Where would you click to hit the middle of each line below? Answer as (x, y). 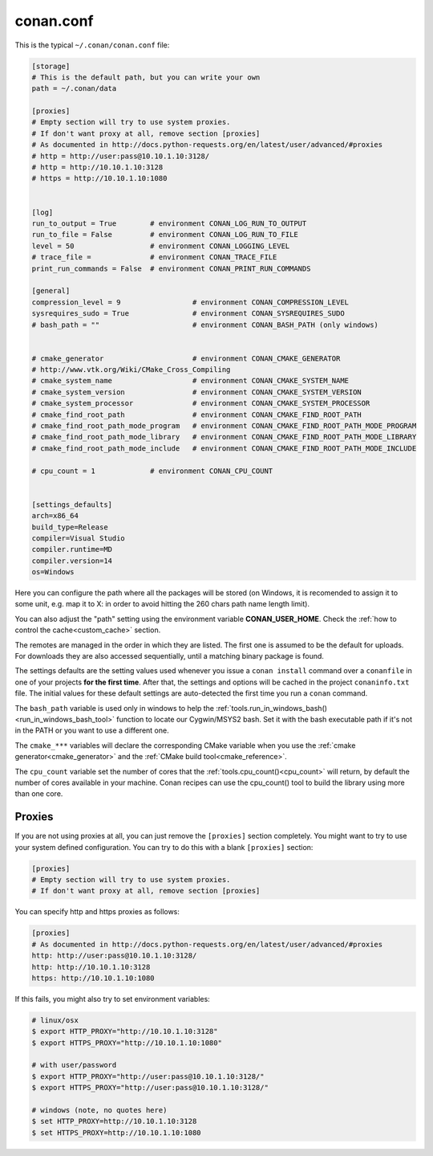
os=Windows (53, 572)
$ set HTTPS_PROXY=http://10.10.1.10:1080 (116, 1132)
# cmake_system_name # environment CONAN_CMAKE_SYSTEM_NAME (190, 381)
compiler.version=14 (72, 561)
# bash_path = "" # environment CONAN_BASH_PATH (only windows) (205, 325)
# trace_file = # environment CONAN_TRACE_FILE (154, 257)
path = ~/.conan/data (74, 89)
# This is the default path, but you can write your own (146, 77)
